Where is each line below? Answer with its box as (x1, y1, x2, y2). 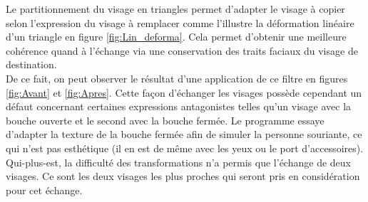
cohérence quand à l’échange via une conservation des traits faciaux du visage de (6, 43, 358, 58)
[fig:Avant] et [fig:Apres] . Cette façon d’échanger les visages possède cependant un (6, 85, 362, 100)
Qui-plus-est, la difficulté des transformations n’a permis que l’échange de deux (6, 154, 351, 169)
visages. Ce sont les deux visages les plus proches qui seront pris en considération (6, 169, 360, 184)
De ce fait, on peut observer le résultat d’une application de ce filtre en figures (6, 70, 348, 85)
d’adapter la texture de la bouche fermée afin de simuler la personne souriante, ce (6, 127, 362, 142)
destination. (6, 57, 57, 72)
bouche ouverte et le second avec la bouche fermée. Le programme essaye (6, 112, 324, 127)
